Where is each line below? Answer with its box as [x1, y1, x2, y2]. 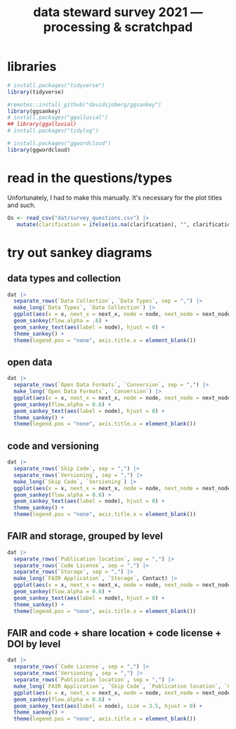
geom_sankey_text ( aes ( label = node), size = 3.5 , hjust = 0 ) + [13, 702, 203, 709]
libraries [7, 59, 57, 74]
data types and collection [7, 272, 121, 284]
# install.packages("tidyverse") [7, 81, 105, 88]
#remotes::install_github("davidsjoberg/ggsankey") [7, 101, 162, 108]
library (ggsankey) [7, 107, 61, 114]
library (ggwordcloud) [7, 146, 71, 153]
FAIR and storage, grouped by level [7, 530, 163, 542]
